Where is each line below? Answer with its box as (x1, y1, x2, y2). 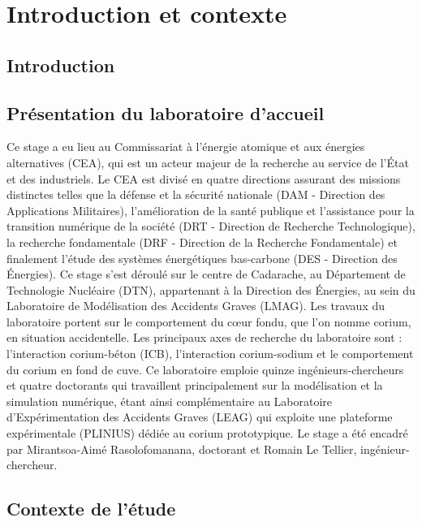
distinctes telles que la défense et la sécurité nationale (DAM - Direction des (6, 186, 385, 203)
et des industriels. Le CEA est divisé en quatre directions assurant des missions (6, 170, 401, 187)
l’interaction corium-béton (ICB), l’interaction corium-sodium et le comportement (6, 345, 414, 362)
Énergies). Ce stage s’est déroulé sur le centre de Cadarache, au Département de (6, 265, 406, 283)
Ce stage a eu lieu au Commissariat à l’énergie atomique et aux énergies (6, 138, 365, 155)
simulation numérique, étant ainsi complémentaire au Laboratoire (6, 392, 333, 409)
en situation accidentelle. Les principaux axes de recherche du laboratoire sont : (6, 329, 403, 346)
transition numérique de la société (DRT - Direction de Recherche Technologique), (6, 218, 416, 235)
